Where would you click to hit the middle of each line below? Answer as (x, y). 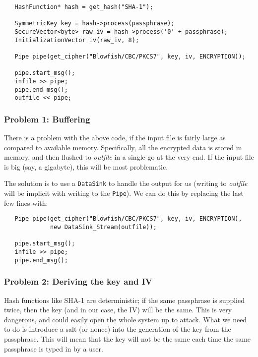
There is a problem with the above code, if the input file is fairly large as (115, 138)
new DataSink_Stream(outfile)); (103, 227)
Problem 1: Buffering (47, 119)
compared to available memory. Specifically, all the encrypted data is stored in (123, 147)
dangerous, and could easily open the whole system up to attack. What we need (126, 319)
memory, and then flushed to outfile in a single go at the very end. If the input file (129, 157)
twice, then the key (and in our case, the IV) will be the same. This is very (118, 310)
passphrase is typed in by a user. (54, 348)
